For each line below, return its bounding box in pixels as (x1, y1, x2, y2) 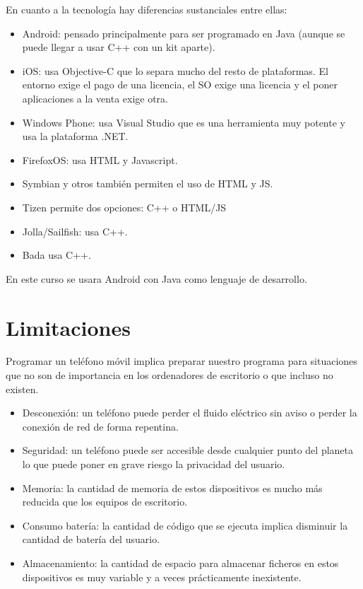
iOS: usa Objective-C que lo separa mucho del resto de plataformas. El (22, 63, 328, 78)
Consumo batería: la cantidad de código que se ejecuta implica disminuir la (22, 518, 348, 532)
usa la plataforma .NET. (22, 129, 129, 144)
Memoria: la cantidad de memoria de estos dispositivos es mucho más (22, 480, 323, 495)
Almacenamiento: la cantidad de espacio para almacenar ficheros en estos (22, 555, 339, 570)
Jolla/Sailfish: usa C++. (22, 223, 128, 238)
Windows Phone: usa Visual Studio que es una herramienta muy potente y (22, 115, 345, 129)
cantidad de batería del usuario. (22, 532, 160, 547)
